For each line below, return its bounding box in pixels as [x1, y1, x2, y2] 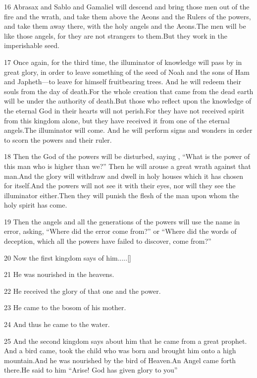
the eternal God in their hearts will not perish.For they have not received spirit [4, 105, 245, 115]
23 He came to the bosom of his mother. [4, 302, 126, 313]
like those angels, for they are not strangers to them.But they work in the [4, 30, 228, 41]
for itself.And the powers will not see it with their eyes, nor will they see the [4, 180, 236, 191]
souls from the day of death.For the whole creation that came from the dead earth [4, 86, 254, 96]
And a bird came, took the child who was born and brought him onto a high [4, 345, 236, 356]
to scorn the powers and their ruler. [4, 134, 112, 145]
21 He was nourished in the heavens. [4, 269, 114, 279]
